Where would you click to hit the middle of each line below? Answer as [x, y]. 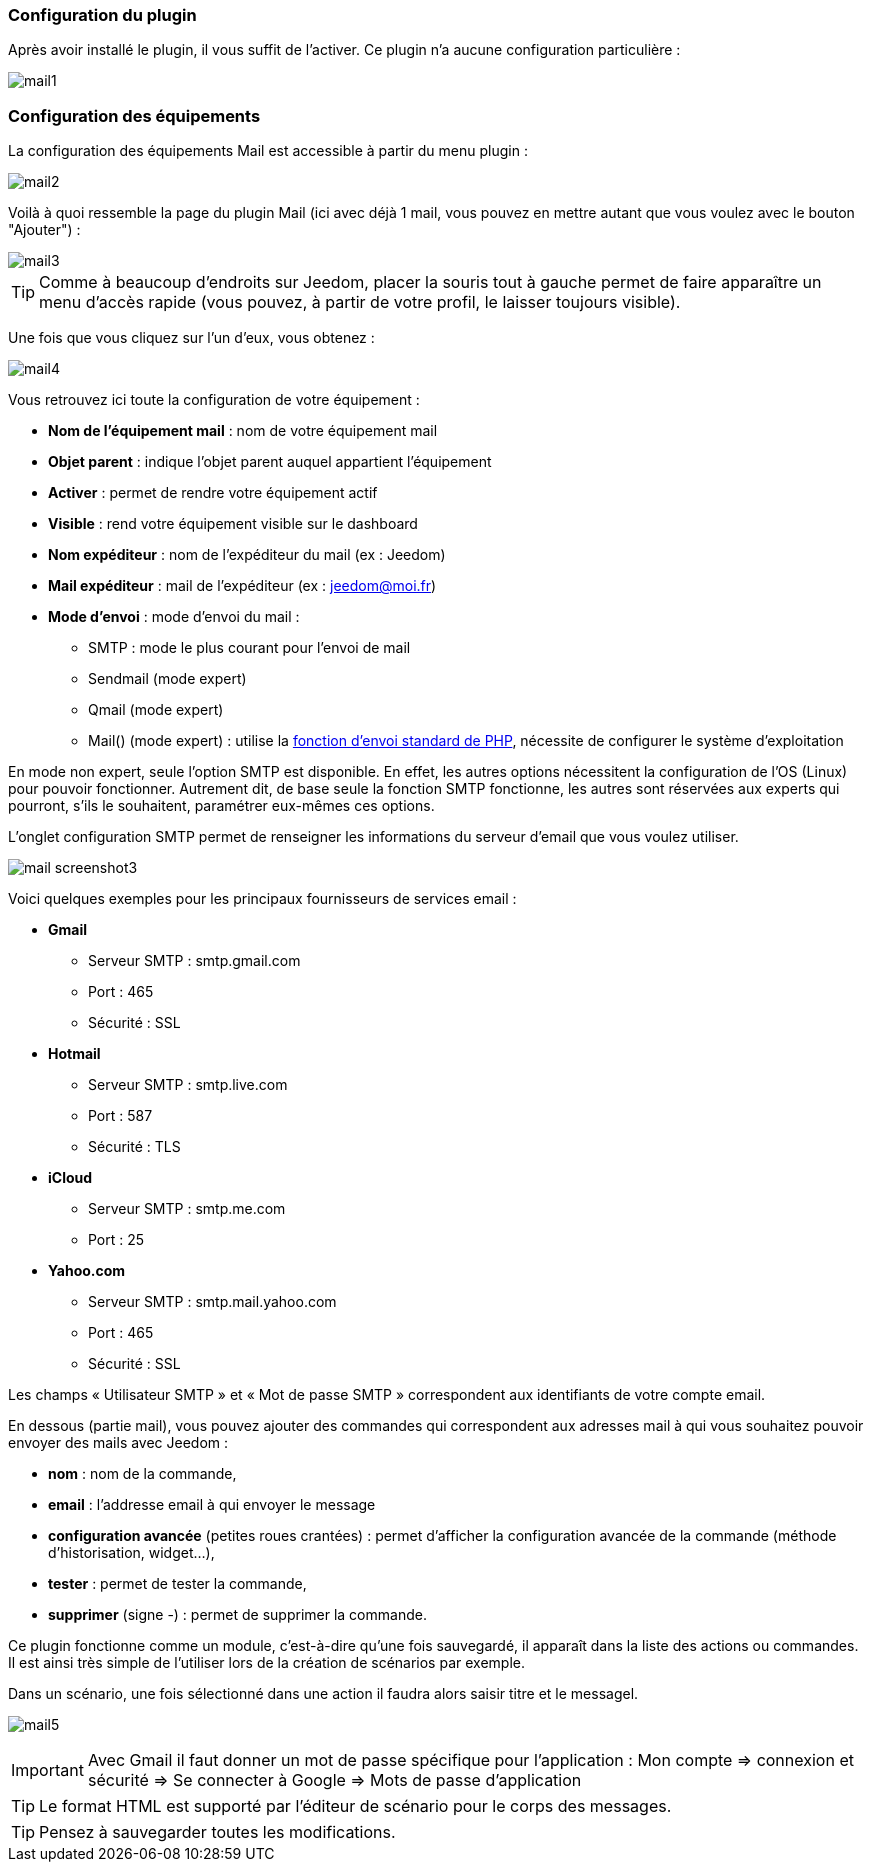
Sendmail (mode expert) [167, 679]
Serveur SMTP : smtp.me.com [187, 1209]
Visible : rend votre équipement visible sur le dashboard [233, 524]
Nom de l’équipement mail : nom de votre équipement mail [243, 431]
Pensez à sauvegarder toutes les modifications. [217, 1832]
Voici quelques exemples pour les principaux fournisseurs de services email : [262, 899]
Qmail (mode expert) [156, 710]
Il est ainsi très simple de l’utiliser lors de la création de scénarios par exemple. [266, 1663]
